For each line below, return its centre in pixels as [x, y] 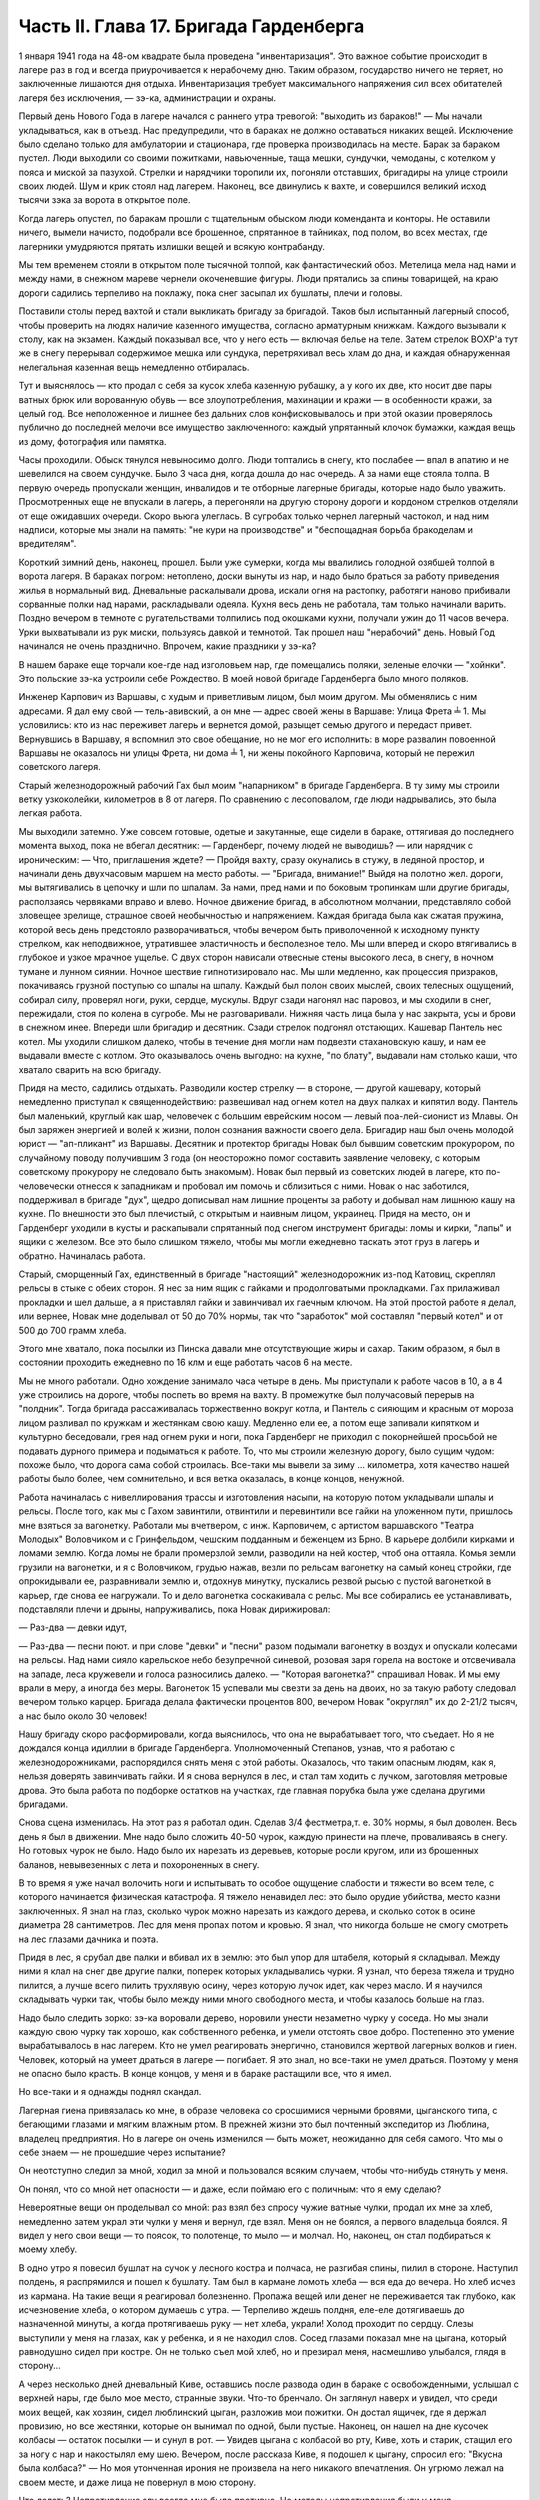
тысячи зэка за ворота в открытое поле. [104, 200]
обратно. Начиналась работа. [82, 1256]
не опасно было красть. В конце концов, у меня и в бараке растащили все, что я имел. [205, 2074]
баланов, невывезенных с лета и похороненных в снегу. [139, 1864]
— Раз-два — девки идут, [72, 1627]
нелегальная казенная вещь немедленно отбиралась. [134, 367]
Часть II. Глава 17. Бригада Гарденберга [191, 26]
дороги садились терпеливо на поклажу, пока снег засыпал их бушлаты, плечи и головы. [210, 292]
